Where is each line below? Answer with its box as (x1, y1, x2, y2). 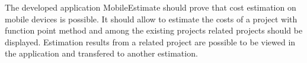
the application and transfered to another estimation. (5, 47, 198, 59)
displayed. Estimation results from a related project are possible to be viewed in (5, 35, 296, 48)
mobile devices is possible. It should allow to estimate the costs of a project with (5, 12, 298, 25)
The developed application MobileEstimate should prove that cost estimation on (5, 1, 296, 13)
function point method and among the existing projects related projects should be (5, 24, 303, 37)
